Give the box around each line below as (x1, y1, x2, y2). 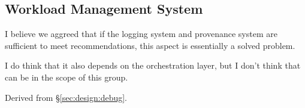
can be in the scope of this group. (5, 70, 128, 83)
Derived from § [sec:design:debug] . (5, 91, 128, 103)
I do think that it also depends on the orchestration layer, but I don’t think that (5, 59, 301, 72)
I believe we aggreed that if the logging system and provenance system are (5, 27, 277, 40)
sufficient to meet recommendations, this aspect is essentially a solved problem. (5, 39, 295, 51)
